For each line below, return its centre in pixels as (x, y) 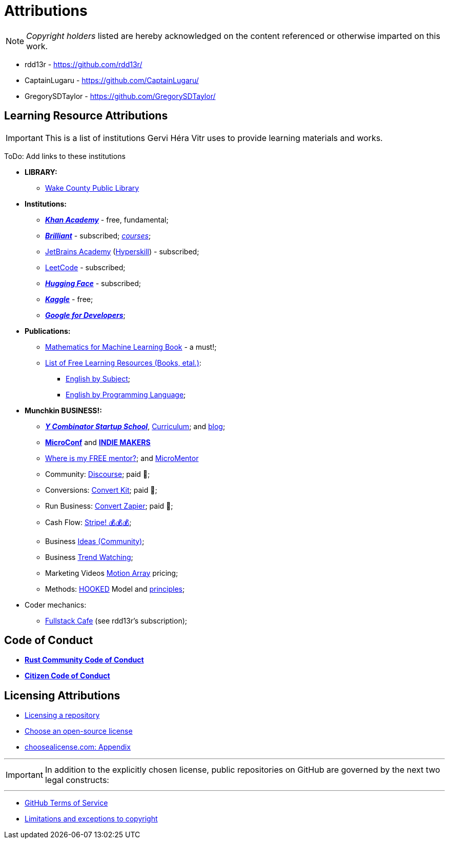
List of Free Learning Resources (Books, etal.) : (123, 363)
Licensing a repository (62, 715)
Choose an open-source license (79, 731)
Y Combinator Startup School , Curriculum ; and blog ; (135, 426)
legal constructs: (77, 780)
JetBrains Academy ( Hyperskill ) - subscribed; (122, 251)
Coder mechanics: (56, 605)
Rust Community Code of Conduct (84, 660)
